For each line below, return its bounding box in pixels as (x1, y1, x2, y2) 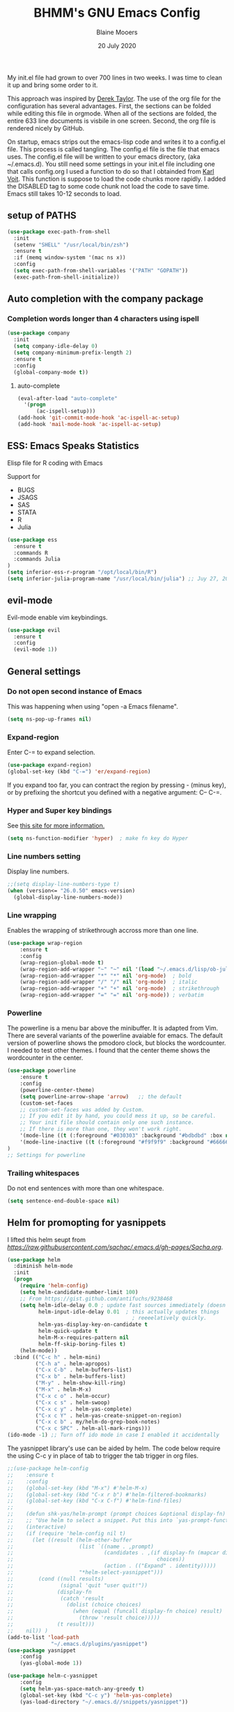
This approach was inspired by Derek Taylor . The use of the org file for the (7, 94, 221, 103)
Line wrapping (7, 910, 57, 920)
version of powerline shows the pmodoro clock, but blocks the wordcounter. (7, 1039, 226, 1047)
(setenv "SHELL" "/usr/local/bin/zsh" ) (13, 241, 130, 249)
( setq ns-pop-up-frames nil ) (7, 716, 92, 723)
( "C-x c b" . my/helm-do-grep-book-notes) (35, 1419, 160, 1426)
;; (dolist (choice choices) (7, 1601, 141, 1609)
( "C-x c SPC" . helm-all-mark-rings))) (35, 1425, 151, 1432)
